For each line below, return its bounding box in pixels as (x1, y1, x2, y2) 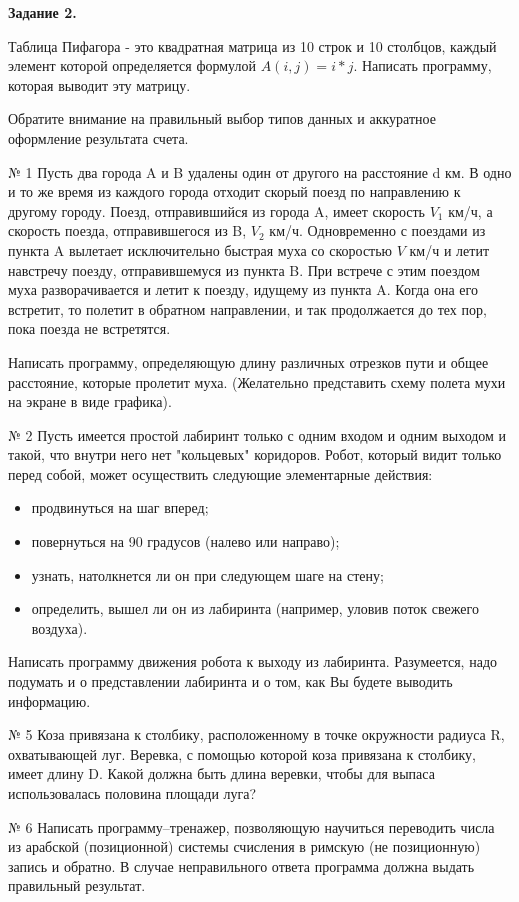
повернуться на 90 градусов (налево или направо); (31, 531, 340, 552)
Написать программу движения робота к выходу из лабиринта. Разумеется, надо (8, 651, 498, 672)
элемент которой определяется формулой (8, 55, 256, 76)
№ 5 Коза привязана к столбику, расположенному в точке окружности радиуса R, (8, 724, 505, 745)
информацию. (8, 690, 91, 711)
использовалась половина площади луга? (8, 783, 257, 803)
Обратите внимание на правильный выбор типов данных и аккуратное (8, 108, 436, 129)
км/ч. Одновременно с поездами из (269, 220, 486, 241)
